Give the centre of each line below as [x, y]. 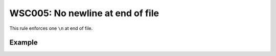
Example [24, 43]
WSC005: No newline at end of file [84, 13]
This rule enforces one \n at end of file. [51, 28]
